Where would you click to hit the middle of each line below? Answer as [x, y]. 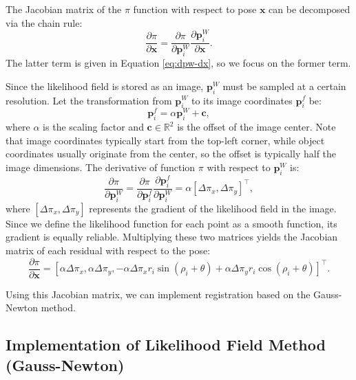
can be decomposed [310, 9]
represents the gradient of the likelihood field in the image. [213, 208]
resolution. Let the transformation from [89, 100]
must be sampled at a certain [284, 86]
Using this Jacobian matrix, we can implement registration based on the [158, 294]
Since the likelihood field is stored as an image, [105, 86]
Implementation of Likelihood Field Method [166, 345]
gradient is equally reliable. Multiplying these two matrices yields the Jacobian [172, 237]
